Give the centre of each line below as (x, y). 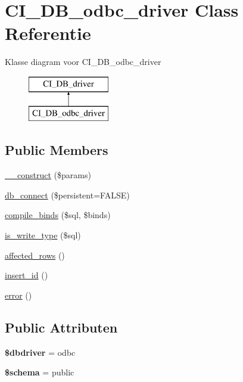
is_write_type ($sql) (43, 235)
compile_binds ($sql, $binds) (58, 215)
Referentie (48, 33)
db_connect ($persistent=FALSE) (67, 195)
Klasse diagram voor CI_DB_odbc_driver (83, 62)
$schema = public (40, 372)
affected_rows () (35, 255)
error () (18, 295)
